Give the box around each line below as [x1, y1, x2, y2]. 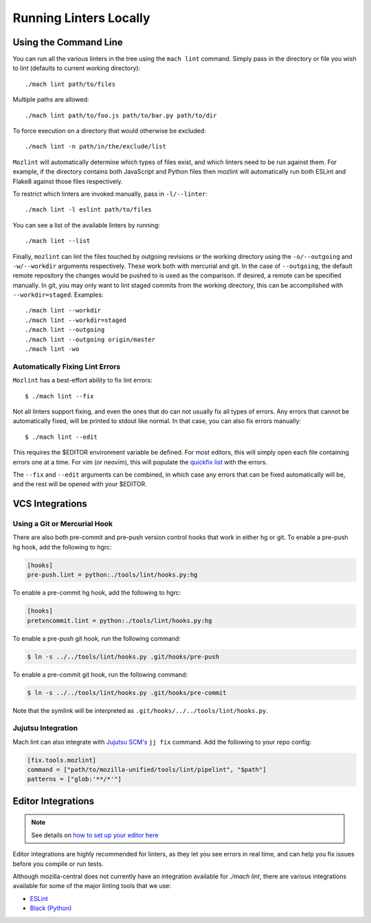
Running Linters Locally [12, 10, 150, 25]
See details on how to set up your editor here [31, 831, 159, 839]
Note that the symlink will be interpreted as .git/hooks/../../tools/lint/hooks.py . [12, 706, 268, 714]
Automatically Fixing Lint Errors [12, 361, 121, 371]
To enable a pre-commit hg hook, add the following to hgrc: [12, 589, 181, 597]
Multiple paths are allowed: [12, 95, 89, 104]
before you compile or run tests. [12, 859, 104, 868]
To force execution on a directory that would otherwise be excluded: [12, 127, 206, 135]
